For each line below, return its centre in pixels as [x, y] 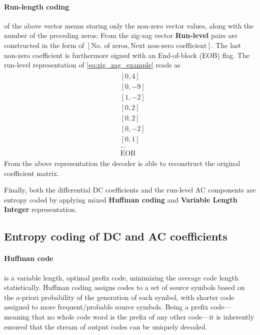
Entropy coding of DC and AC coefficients [116, 236]
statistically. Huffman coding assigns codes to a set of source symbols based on [124, 287]
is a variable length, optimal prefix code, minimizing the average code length [121, 277]
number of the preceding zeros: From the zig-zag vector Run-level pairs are [121, 35]
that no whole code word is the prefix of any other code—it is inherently [143, 316]
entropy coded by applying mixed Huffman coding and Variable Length [121, 199]
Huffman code [29, 258]
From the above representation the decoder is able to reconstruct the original [122, 163]
